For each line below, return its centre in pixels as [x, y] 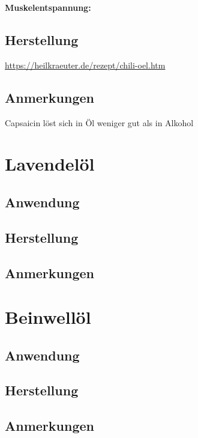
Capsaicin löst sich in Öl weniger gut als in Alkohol [99, 122]
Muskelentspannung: [48, 7]
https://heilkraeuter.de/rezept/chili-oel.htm [85, 65]
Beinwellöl [48, 317]
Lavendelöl [50, 164]
